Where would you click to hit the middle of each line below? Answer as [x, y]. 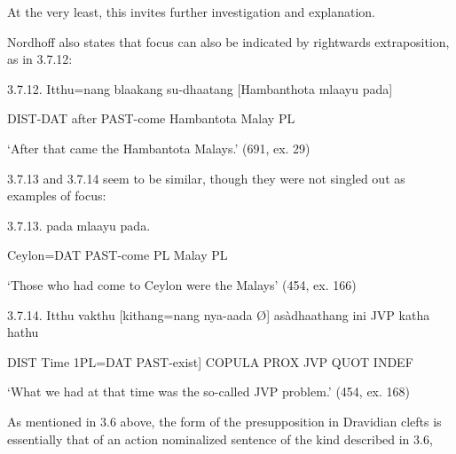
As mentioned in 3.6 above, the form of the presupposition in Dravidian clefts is [224, 421]
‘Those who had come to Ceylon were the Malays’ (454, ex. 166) [182, 284]
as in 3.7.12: [40, 59]
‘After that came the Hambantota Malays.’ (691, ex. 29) [159, 148]
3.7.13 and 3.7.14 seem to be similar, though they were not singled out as [206, 178]
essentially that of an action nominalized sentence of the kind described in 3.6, [220, 438]
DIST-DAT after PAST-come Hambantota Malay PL [151, 118]
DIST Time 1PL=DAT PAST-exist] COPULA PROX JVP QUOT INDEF [210, 361]
